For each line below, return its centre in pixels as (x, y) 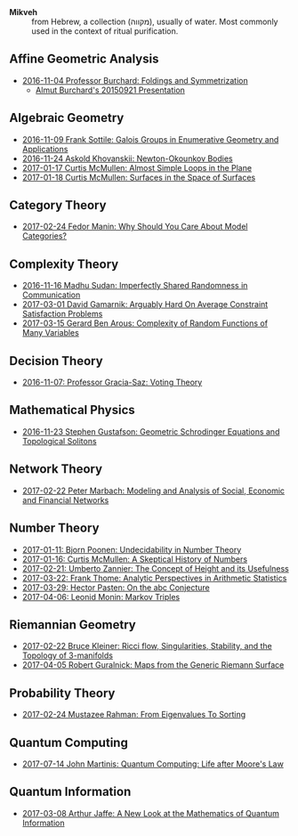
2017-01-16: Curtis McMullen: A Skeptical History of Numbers (134, 559)
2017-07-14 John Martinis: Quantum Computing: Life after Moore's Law (153, 764)
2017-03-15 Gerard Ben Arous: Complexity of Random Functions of (145, 323)
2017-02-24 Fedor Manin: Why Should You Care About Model (135, 227)
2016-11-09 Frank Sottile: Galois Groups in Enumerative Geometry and (150, 139)
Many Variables (51, 333)
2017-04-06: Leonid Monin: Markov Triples (101, 597)
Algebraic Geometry (67, 118)
